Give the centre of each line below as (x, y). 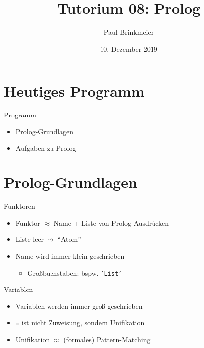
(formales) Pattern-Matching (107, 339)
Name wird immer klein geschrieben (70, 256)
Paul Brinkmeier (129, 32)
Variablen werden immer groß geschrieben (79, 306)
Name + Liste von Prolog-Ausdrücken (111, 222)
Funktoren (20, 206)
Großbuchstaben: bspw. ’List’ (75, 272)
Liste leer (30, 239)
